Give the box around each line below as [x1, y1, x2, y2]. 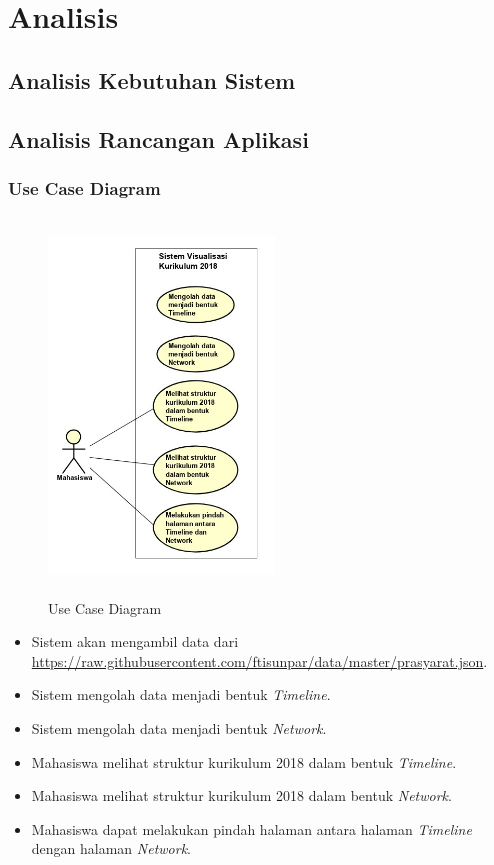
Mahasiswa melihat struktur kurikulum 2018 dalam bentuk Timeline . [31, 751, 457, 772]
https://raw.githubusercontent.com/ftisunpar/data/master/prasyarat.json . [31, 650, 488, 671]
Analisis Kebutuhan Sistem [8, 64, 296, 95]
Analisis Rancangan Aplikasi [8, 123, 309, 154]
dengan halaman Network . [31, 838, 192, 859]
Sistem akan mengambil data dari [31, 631, 239, 652]
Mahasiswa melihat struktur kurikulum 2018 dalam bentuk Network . [31, 785, 452, 806]
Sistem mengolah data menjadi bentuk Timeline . [31, 684, 331, 705]
